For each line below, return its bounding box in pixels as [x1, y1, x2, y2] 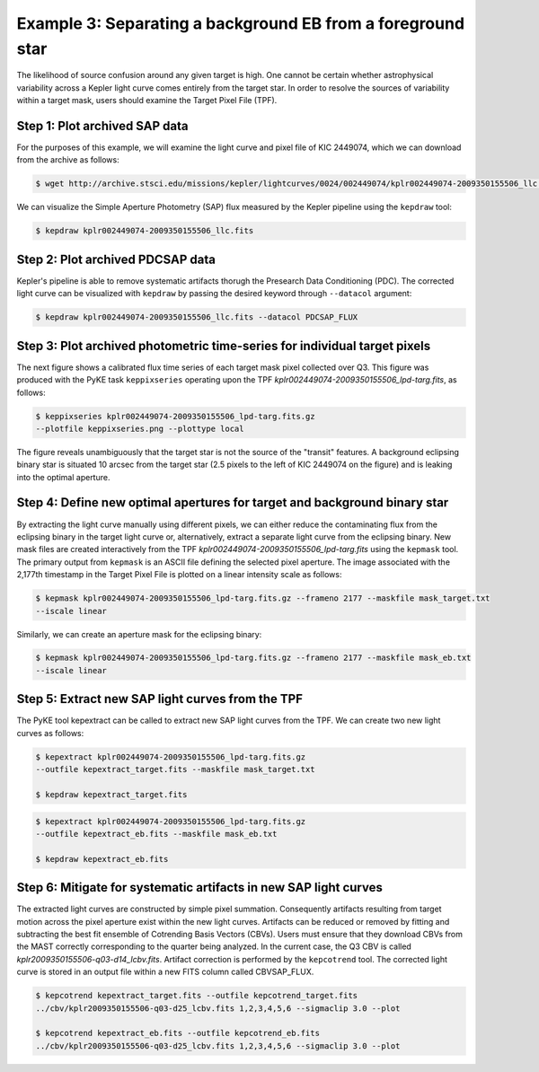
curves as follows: [16, 727, 84, 738]
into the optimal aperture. [16, 471, 110, 482]
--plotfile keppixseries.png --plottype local [35, 423, 244, 434]
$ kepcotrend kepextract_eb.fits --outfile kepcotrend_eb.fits [35, 1028, 321, 1039]
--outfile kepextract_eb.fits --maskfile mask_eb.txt [35, 829, 278, 839]
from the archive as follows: [16, 154, 120, 165]
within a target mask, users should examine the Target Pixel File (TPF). [16, 95, 278, 106]
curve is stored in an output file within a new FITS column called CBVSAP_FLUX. [16, 966, 314, 978]
